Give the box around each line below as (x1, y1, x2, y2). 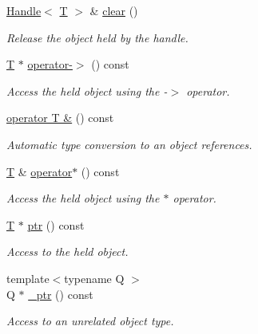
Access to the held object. (6, 243, 129, 260)
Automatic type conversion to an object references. (6, 136, 252, 152)
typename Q (64, 269, 125, 286)
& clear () (89, 2, 138, 18)
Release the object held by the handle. (6, 29, 189, 45)
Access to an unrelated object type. (6, 312, 174, 329)
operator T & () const (6, 109, 114, 126)
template (6, 269, 50, 286)
